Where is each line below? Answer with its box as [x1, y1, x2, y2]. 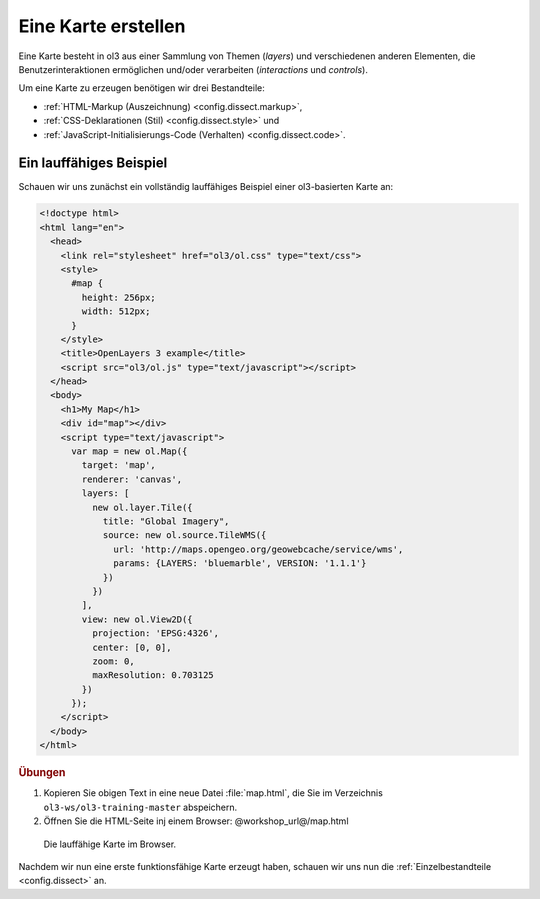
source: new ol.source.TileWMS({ [102, 530, 267, 541]
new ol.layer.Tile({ [91, 501, 194, 513]
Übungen [18, 766, 66, 780]
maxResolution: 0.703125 [91, 670, 214, 681]
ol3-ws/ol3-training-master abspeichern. [43, 801, 238, 813]
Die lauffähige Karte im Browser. [43, 838, 177, 850]
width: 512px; [81, 306, 151, 317]
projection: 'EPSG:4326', [91, 628, 220, 639]
